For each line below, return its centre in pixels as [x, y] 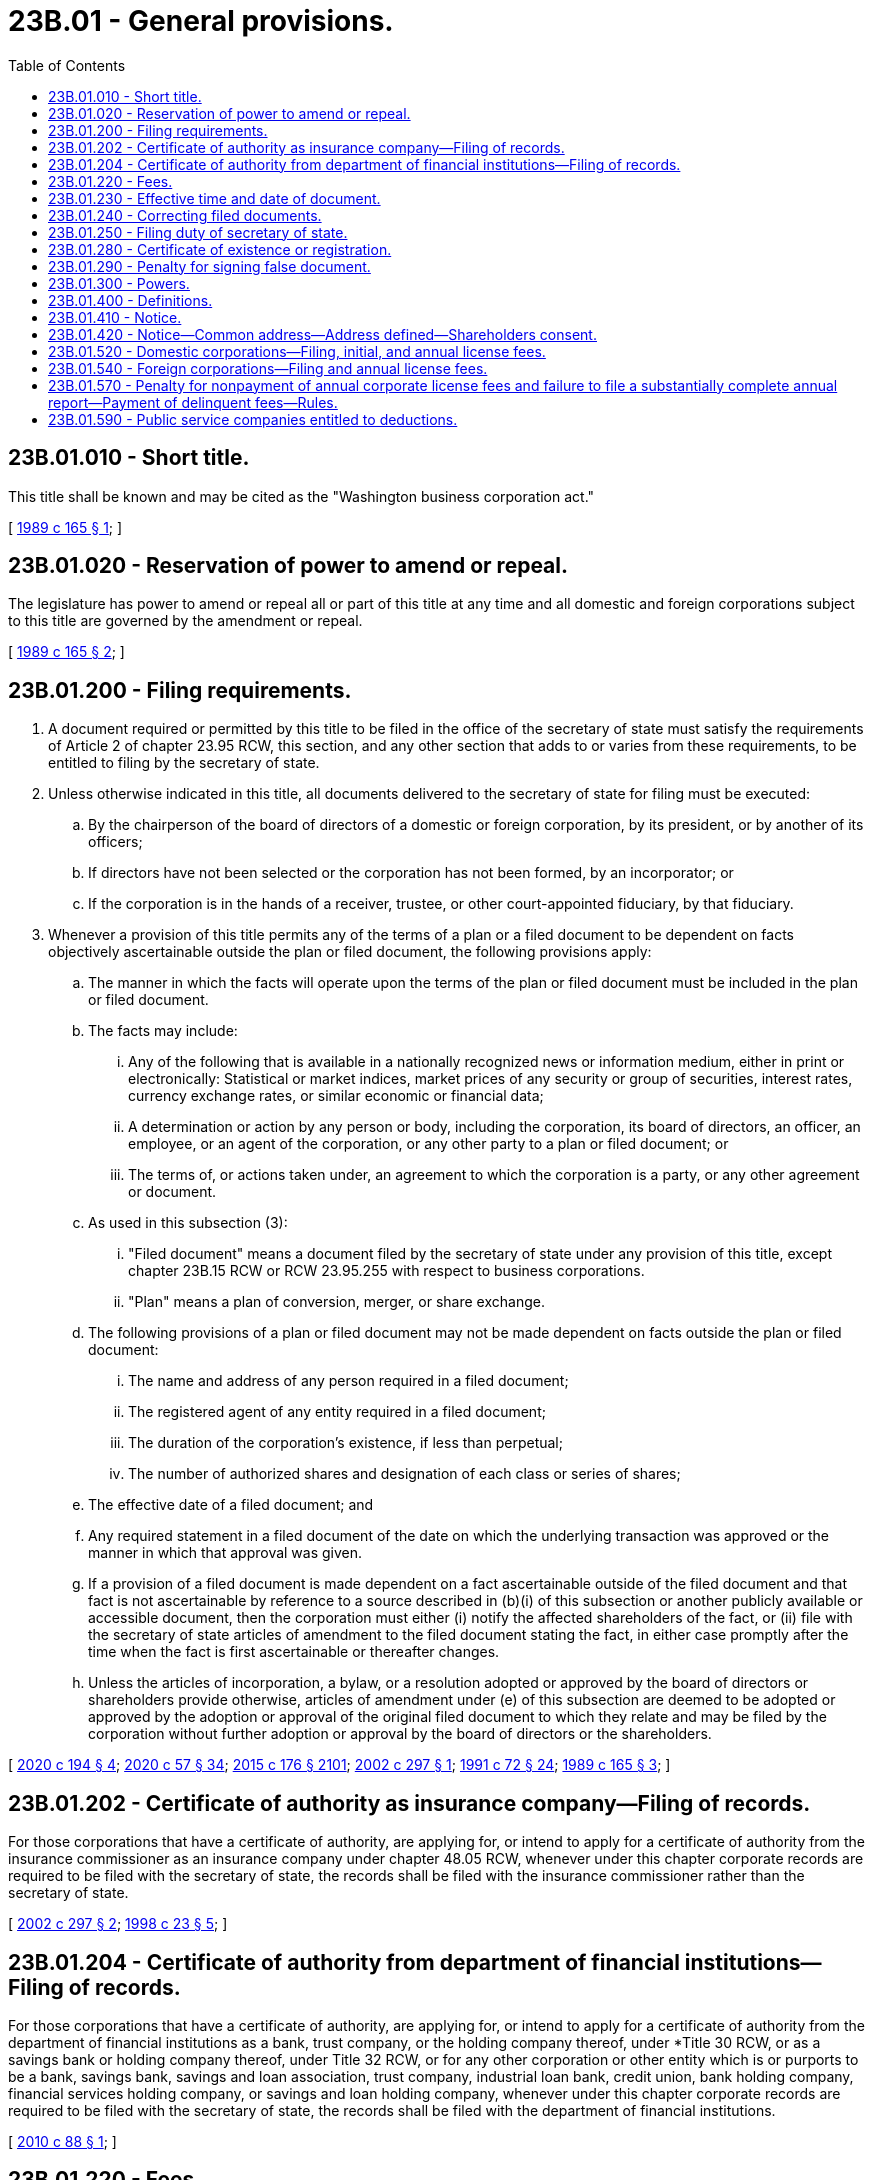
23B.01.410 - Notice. [115, 317]
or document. [172, 1192]
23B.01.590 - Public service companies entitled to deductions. [253, 419]
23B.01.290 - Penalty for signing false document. [209, 266]
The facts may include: [163, 1031]
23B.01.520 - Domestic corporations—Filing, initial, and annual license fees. [297, 351]
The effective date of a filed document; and [231, 1505]
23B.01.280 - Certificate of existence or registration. [220, 249]
